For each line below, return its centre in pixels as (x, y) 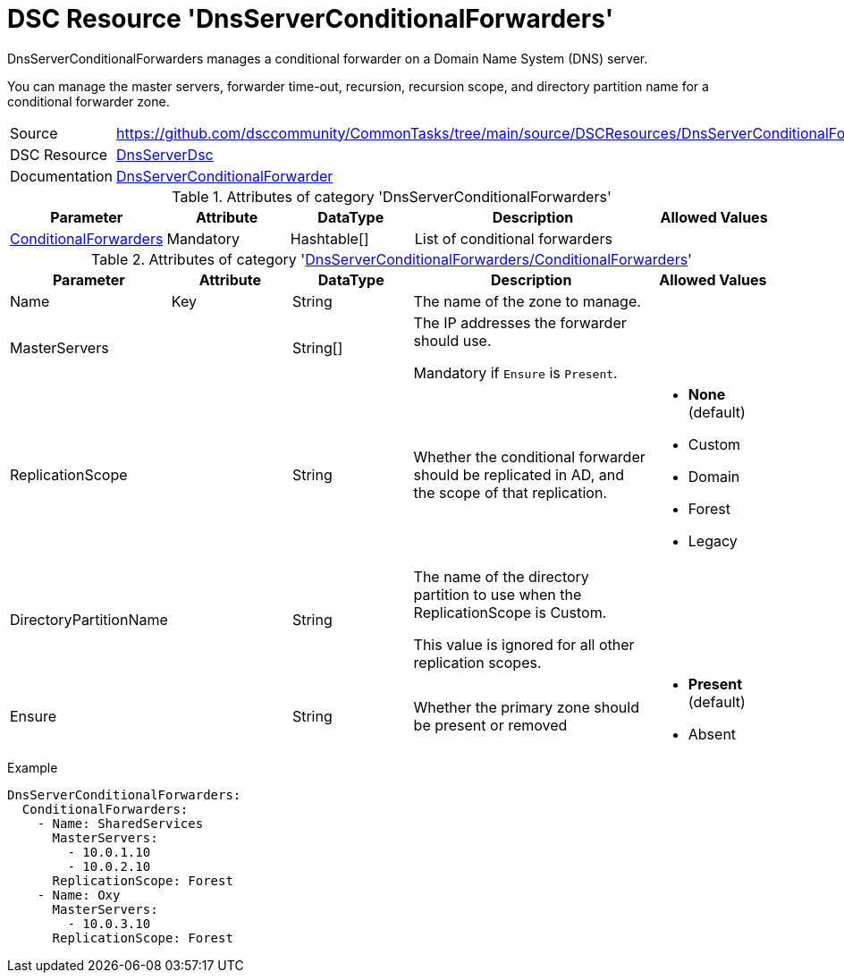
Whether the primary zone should (526, 707)
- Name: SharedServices (120, 823)
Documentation (61, 176)
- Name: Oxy (79, 895)
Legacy (713, 541)
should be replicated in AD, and (519, 474)
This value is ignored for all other (524, 644)
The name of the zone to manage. (527, 301)
